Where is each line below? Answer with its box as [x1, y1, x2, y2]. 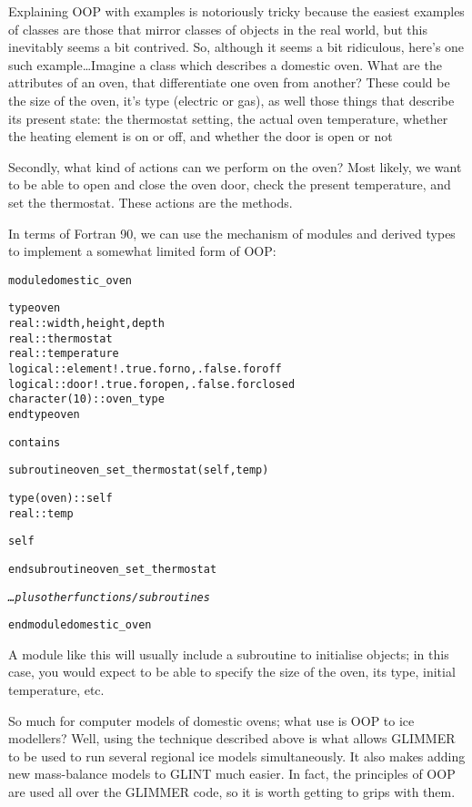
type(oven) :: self [8, 491, 113, 505]
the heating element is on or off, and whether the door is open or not [8, 127, 393, 146]
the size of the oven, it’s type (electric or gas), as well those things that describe [8, 90, 455, 109]
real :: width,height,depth [8, 317, 165, 331]
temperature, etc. [8, 680, 105, 700]
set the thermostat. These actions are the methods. [8, 192, 293, 211]
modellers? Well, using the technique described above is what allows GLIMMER [8, 729, 456, 748]
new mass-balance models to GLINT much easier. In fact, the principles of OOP [8, 764, 456, 783]
